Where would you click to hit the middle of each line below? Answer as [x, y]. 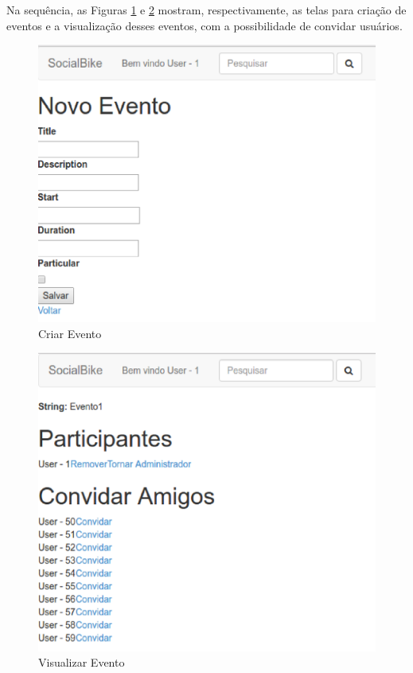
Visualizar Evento [82, 662]
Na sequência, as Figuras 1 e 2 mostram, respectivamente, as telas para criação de [206, 10]
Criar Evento [70, 333]
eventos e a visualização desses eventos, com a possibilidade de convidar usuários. [205, 25]
